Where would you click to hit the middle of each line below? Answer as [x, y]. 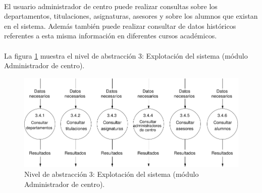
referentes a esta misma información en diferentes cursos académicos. [111, 36]
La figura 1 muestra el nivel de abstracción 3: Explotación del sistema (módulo [126, 55]
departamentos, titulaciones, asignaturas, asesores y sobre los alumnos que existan [131, 16]
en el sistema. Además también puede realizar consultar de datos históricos [120, 26]
